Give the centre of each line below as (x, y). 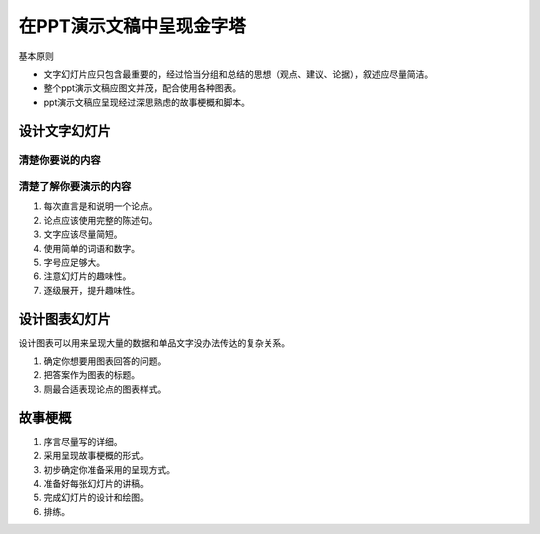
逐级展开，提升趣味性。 (91, 290)
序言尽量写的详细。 (83, 441)
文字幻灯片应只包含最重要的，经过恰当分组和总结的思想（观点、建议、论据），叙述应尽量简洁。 (238, 74)
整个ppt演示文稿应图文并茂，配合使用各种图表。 (142, 88)
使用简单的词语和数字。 (91, 248)
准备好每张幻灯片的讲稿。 (96, 483)
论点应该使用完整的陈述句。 (100, 220)
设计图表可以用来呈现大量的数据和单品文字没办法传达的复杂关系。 (154, 342)
